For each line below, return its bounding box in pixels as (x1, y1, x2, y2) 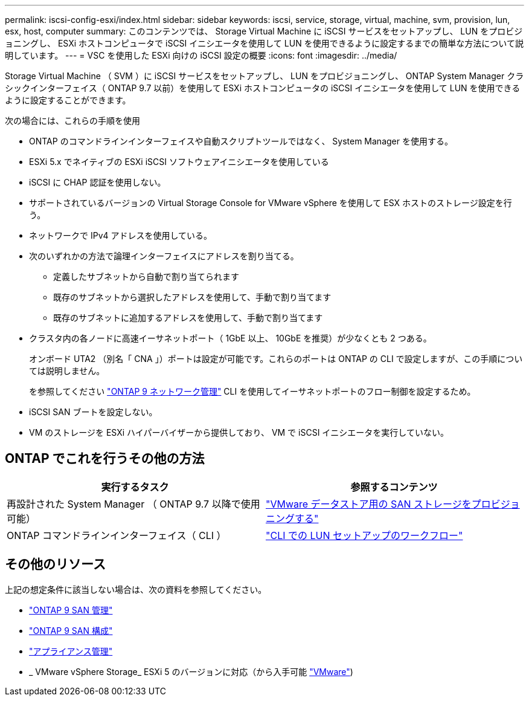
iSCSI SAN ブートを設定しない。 (29, 407, 158, 417)
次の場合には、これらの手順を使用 (5, 115, 140, 126)
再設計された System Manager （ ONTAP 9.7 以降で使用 (7, 497, 260, 510)
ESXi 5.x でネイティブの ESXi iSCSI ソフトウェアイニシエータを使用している (29, 157, 329, 167)
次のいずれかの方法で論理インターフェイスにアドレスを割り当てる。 (29, 251, 299, 261)
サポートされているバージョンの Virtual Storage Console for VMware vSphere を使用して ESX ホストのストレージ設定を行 (29, 198, 512, 208)
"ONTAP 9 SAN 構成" (29, 625, 113, 636)
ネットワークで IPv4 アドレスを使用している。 (29, 230, 213, 241)
